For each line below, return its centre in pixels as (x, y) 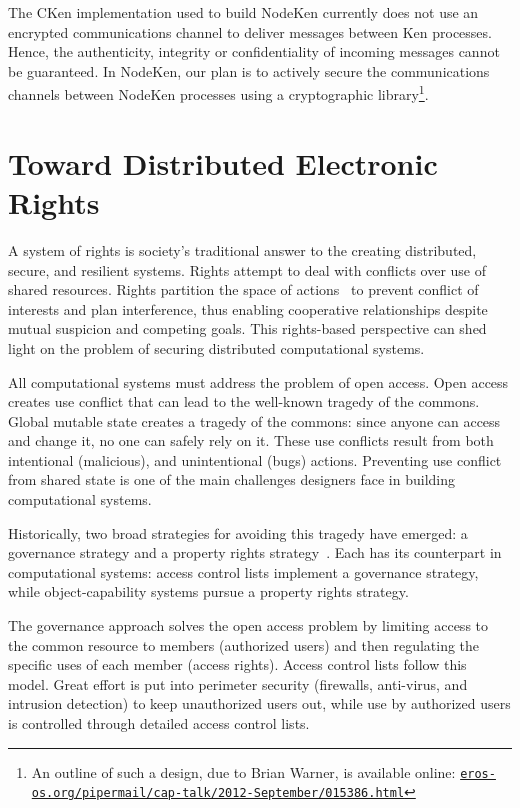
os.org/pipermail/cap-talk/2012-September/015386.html (218, 793)
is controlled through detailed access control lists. (159, 723)
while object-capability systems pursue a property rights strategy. (208, 591)
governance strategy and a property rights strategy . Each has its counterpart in (255, 552)
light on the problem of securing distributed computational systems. (216, 347)
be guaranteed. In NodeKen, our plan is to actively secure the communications (249, 70)
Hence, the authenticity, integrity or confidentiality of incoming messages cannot (254, 51)
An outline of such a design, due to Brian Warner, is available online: (243, 771)
